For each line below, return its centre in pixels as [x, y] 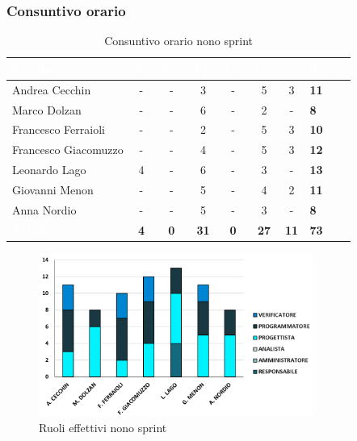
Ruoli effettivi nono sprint [103, 428]
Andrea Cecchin [52, 89]
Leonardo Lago [49, 170]
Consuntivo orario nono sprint [179, 41]
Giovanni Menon [53, 189]
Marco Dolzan [47, 109]
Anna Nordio [44, 209]
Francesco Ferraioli [59, 129]
